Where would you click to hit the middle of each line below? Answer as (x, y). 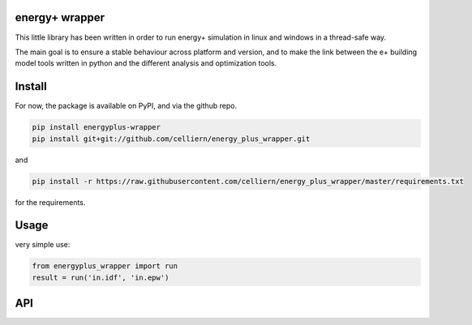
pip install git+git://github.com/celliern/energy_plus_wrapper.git (171, 139)
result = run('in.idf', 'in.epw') (101, 277)
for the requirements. (50, 202)
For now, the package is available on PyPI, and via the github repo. (126, 106)
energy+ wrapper (60, 17)
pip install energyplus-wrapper (97, 127)
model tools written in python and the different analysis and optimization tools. (146, 63)
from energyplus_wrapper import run (105, 266)
